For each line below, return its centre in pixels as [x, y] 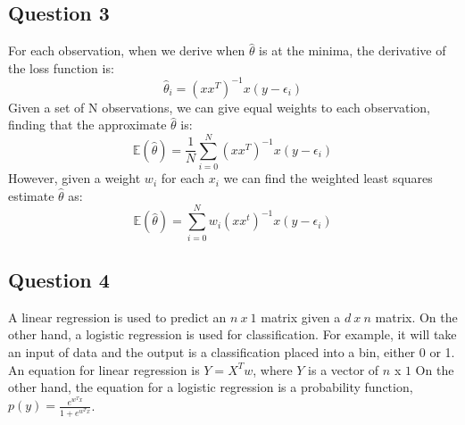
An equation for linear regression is [104, 369]
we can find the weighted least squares [328, 178]
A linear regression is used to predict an [117, 317]
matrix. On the [416, 317]
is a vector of [344, 369]
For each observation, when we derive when [127, 50]
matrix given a [301, 317]
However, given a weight [75, 178]
